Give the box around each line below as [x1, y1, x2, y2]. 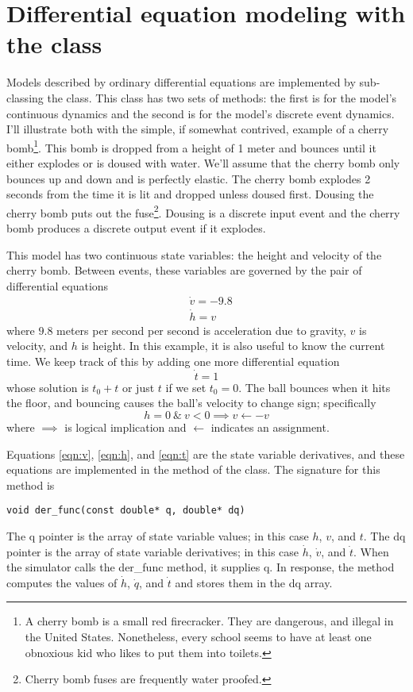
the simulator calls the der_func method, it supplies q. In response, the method [6, 559, 395, 575]
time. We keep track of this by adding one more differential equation [6, 353, 340, 370]
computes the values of [6, 574, 118, 590]
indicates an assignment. [210, 419, 330, 436]
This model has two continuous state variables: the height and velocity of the [6, 246, 382, 263]
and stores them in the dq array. [175, 574, 333, 590]
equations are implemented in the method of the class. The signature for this [6, 461, 380, 478]
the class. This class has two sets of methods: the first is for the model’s [47, 89, 397, 106]
